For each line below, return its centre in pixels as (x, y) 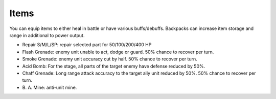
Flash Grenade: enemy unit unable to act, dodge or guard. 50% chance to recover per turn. (118, 52)
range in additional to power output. (47, 35)
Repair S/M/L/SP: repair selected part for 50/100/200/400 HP (87, 45)
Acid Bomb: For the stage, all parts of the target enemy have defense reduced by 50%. (114, 66)
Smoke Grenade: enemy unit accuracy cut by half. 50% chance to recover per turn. (110, 59)
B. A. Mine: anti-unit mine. (50, 87)
